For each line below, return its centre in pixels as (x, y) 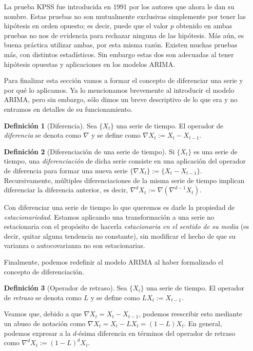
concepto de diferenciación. (44, 271)
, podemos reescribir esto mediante (190, 314)
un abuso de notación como (45, 323)
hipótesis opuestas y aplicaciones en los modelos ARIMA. (90, 64)
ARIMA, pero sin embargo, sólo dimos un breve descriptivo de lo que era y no (121, 99)
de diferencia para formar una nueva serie (66, 170)
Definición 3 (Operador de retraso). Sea (66, 288)
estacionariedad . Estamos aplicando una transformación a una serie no (109, 217)
